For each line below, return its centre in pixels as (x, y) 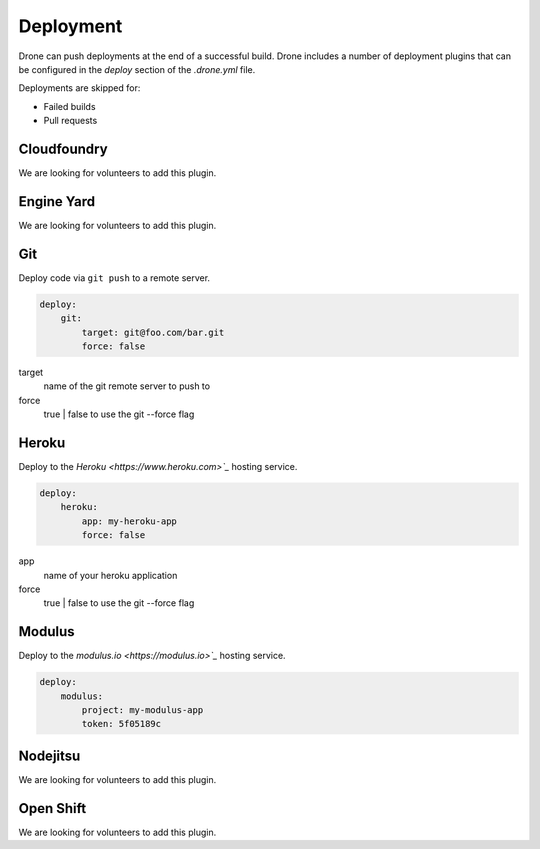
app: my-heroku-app (129, 521)
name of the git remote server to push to (126, 386)
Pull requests (70, 121)
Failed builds (69, 106)
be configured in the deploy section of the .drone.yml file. (137, 69)
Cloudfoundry (63, 148)
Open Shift (52, 808)
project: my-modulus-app (142, 710)
